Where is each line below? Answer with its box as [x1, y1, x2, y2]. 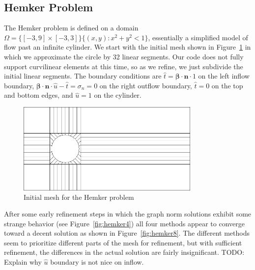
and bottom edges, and [4, 90, 73, 100]
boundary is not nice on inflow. [50, 256, 144, 267]
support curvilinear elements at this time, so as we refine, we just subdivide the [4, 61, 243, 71]
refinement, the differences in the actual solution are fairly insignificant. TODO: [4, 247, 245, 257]
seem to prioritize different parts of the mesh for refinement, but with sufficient [4, 237, 242, 247]
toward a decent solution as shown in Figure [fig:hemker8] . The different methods [4, 228, 250, 238]
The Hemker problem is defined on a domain [4, 23, 139, 33]
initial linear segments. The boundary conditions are [4, 71, 162, 81]
